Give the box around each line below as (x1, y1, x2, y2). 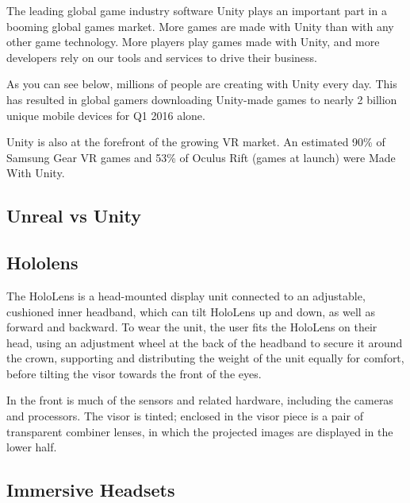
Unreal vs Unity (6, 203, 141, 228)
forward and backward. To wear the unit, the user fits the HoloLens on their (6, 319, 377, 335)
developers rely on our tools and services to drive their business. (6, 48, 317, 65)
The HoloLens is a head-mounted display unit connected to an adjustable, (6, 287, 366, 304)
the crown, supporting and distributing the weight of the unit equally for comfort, (6, 350, 404, 366)
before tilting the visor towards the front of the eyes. (6, 365, 262, 381)
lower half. (6, 439, 57, 455)
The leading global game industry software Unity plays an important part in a (6, 2, 387, 18)
